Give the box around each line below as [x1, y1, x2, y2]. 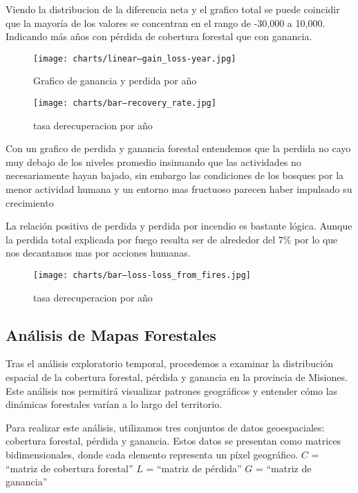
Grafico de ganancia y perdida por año [33, 73, 197, 88]
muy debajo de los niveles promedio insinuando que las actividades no [6, 154, 301, 169]
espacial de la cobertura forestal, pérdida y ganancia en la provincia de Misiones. [6, 370, 348, 384]
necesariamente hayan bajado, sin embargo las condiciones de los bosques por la [6, 168, 344, 183]
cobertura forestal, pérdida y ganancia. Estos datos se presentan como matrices [6, 434, 341, 448]
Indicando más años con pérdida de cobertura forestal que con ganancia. [6, 29, 312, 44]
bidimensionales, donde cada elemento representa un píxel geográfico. [6, 447, 299, 462]
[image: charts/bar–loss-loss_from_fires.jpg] [33, 270, 251, 281]
